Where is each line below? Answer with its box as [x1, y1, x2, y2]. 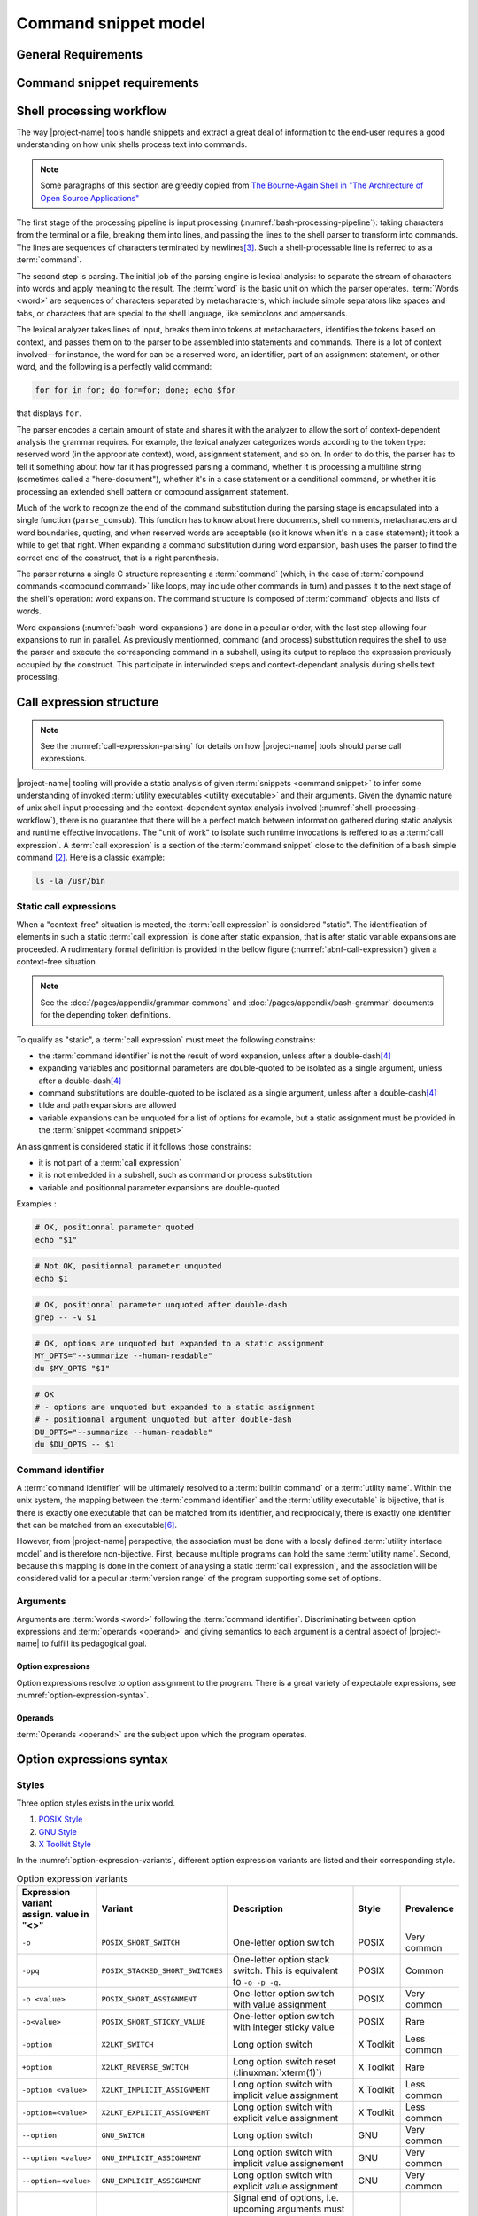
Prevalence [405, 1902, 455, 1915]
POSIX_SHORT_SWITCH [101, 1938, 181, 1947]
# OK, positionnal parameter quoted [35, 1222, 195, 1232]
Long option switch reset [233, 2056, 336, 2068]
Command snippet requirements [16, 75, 199, 90]
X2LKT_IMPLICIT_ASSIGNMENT [101, 2085, 211, 2095]
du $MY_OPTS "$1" [35, 1363, 111, 1373]
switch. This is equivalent [233, 1964, 338, 1977]
